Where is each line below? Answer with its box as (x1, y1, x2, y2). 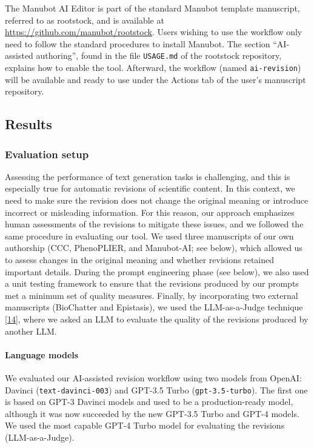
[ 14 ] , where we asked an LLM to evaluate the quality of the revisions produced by (5, 313, 309, 325)
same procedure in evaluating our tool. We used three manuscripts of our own (5, 229, 294, 242)
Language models (5, 348, 79, 361)
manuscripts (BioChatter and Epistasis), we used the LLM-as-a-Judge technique (5, 301, 303, 313)
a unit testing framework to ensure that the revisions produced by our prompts (5, 277, 299, 290)
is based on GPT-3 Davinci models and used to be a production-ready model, (5, 395, 293, 408)
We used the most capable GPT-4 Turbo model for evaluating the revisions (5, 419, 285, 432)
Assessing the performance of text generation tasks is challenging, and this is (5, 170, 290, 182)
